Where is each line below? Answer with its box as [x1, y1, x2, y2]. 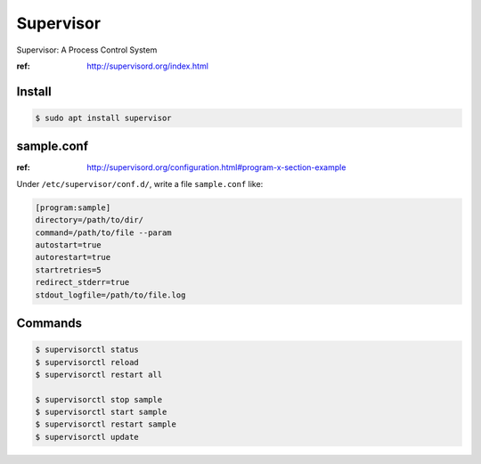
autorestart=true [35, 252, 111, 263]
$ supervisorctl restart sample [35, 419, 177, 429]
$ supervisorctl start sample [35, 407, 167, 418]
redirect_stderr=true [35, 277, 130, 288]
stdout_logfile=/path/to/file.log [35, 289, 186, 300]
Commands [16, 315, 83, 330]
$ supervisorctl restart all [35, 370, 163, 379]
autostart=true [35, 240, 102, 249]
